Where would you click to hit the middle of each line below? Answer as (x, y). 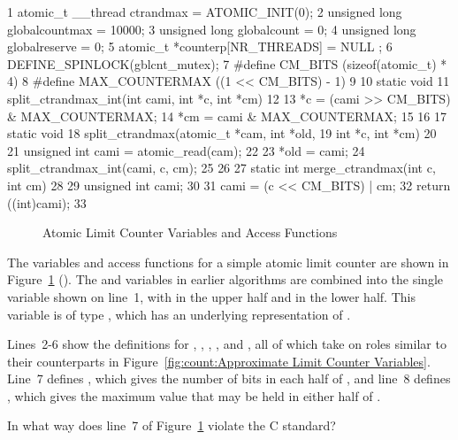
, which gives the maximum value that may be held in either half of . (194, 395)
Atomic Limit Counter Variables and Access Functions (190, 232)
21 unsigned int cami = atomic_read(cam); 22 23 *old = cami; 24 (186, 150)
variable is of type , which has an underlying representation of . (179, 314)
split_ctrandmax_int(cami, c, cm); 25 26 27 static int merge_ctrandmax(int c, (221, 168)
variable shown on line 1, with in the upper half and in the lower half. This (211, 296)
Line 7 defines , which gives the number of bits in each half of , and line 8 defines (229, 378)
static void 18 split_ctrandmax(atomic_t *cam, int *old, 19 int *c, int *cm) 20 (222, 133)
